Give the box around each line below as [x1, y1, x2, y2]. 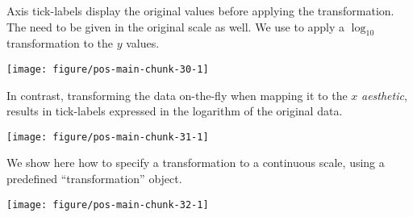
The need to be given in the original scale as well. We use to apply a [6, 18, 345, 35]
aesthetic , [361, 86, 407, 103]
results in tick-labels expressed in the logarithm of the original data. [6, 102, 343, 119]
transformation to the [6, 35, 114, 52]
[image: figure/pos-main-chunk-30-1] [6, 63, 209, 75]
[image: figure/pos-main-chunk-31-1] [6, 131, 209, 143]
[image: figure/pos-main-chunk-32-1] [6, 198, 209, 211]
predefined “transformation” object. [6, 170, 182, 187]
